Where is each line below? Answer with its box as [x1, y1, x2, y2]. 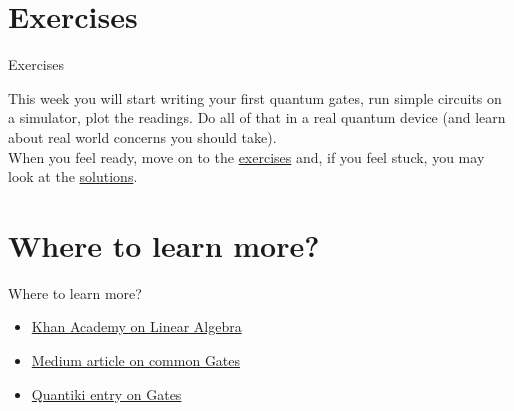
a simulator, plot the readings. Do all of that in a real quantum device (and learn [8, 107, 506, 128]
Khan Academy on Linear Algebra [31, 316, 242, 337]
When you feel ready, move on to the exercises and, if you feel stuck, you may [8, 146, 485, 167]
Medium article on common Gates [31, 350, 241, 370]
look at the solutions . [8, 166, 138, 187]
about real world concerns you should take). [8, 126, 277, 147]
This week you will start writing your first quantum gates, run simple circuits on [8, 87, 502, 108]
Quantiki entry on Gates [31, 383, 182, 404]
